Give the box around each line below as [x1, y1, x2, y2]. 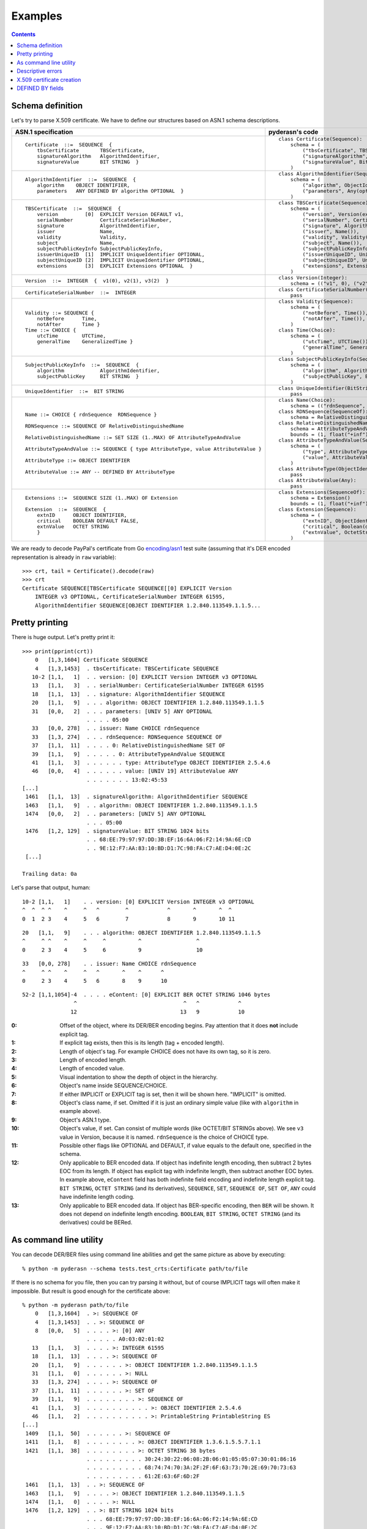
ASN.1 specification [15, 128, 73, 136]
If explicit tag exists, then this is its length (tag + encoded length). [59, 1039, 224, 1046]
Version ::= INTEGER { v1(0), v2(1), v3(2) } [24, 277, 169, 284]
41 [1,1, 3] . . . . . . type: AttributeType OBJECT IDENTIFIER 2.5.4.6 [31, 759, 271, 766]
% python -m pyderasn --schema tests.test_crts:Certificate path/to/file [22, 1265, 248, 1272]
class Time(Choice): [278, 327, 336, 333]
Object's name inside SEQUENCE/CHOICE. [59, 1082, 168, 1089]
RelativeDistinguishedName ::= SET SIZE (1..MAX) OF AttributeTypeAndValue [24, 434, 241, 440]
